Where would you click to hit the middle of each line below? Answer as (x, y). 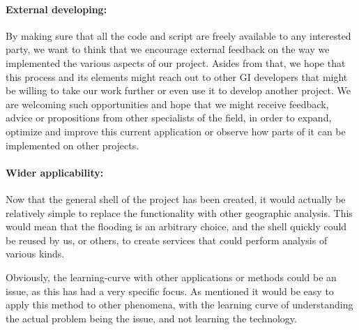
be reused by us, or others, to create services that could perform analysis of (167, 240)
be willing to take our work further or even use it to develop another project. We (178, 90)
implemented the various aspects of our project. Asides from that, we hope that (176, 62)
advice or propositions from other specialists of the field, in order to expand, (169, 118)
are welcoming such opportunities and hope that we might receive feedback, (167, 104)
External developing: (56, 9)
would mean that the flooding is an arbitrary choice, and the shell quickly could (176, 226)
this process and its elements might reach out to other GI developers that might (177, 76)
